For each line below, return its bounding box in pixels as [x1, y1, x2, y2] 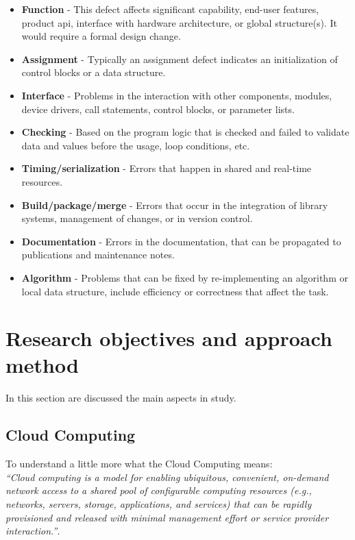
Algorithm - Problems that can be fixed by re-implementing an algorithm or [21, 270, 348, 284]
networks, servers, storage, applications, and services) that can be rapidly [5, 496, 312, 511]
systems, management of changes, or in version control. [21, 211, 253, 225]
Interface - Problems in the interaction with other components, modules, [21, 88, 332, 102]
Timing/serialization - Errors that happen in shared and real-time [21, 161, 312, 175]
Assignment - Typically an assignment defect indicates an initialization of [21, 51, 338, 66]
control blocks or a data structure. [21, 65, 166, 79]
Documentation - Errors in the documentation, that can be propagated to [21, 234, 341, 248]
